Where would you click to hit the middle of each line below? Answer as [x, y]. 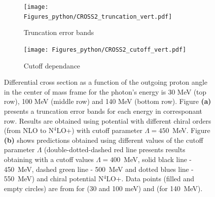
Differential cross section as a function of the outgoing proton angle [106, 82]
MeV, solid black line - [158, 159]
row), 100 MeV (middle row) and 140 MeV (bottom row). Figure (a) [108, 101]
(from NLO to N [29, 130]
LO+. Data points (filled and [150, 179]
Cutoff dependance [52, 65]
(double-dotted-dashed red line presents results [115, 149]
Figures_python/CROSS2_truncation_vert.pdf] [98, 16]
